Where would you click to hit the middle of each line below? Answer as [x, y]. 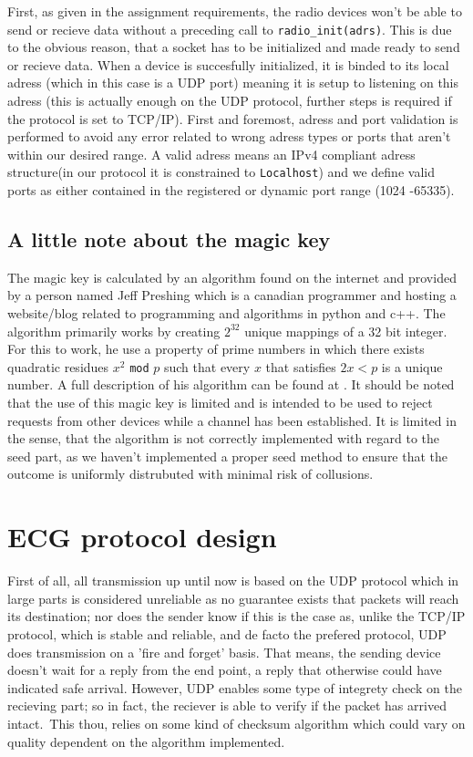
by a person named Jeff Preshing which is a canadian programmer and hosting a [232, 295]
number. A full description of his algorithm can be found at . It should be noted [231, 384]
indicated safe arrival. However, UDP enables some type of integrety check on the [235, 687]
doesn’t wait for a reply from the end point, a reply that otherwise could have [225, 670]
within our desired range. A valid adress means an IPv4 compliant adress [211, 154]
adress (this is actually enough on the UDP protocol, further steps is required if [230, 101]
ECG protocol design [142, 537]
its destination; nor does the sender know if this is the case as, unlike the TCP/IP [236, 616]
